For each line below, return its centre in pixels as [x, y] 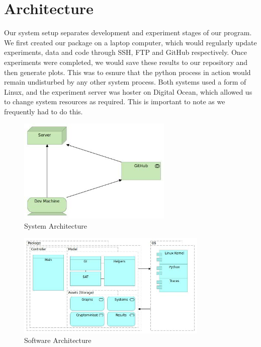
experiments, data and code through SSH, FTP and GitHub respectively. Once [126, 52]
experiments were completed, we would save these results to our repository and [126, 62]
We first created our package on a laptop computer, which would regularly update [130, 42]
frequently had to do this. [43, 111]
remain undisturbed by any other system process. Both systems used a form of [125, 82]
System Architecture [56, 226]
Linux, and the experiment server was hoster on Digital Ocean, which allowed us [128, 91]
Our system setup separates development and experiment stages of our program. [128, 32]
